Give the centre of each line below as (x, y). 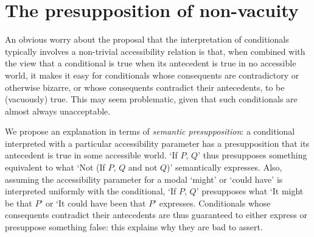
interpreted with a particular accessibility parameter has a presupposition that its (157, 143)
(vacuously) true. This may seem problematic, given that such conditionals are (151, 99)
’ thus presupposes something (253, 155)
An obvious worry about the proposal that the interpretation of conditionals (147, 39)
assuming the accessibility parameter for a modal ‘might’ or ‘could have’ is (144, 179)
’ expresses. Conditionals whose (212, 203)
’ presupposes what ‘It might (250, 191)
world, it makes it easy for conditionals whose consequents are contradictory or (152, 75)
